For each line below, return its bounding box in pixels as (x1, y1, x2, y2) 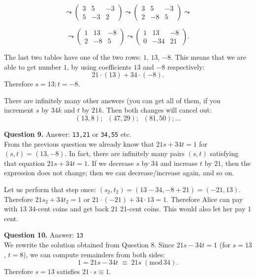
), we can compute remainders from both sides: (23, 249, 165, 259)
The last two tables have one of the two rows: (4, 52, 141, 62)
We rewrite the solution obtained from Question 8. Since (4, 239, 175, 250)
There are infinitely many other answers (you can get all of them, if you (4, 95, 221, 105)
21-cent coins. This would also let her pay (120, 203, 246, 214)
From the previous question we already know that (4, 138, 154, 149)
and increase (160, 158, 198, 168)
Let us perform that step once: (4, 184, 96, 194)
